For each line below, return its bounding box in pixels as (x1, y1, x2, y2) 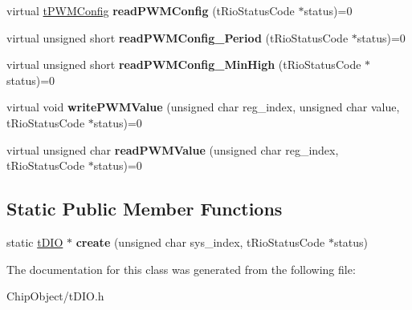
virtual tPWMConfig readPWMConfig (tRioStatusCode (6, 2, 295, 18)
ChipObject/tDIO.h (6, 288, 104, 304)
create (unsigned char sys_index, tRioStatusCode (75, 233, 325, 250)
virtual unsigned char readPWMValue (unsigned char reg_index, (6, 141, 339, 158)
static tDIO (6, 233, 63, 250)
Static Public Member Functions (6, 196, 283, 221)
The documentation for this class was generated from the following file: (6, 260, 356, 277)
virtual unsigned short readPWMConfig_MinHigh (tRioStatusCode (6, 56, 361, 73)
